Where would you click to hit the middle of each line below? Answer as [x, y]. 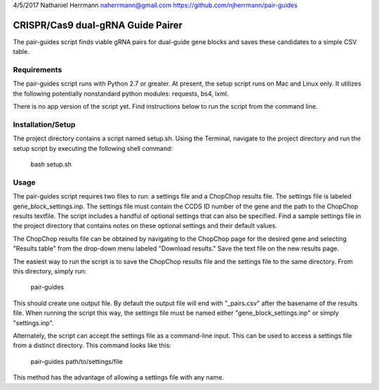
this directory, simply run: [50, 271]
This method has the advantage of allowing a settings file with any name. [119, 377]
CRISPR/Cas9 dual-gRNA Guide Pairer [98, 25]
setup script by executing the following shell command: [93, 148]
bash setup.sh [51, 164]
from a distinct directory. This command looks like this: [92, 345]
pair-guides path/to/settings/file [77, 361]
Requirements [38, 70]
